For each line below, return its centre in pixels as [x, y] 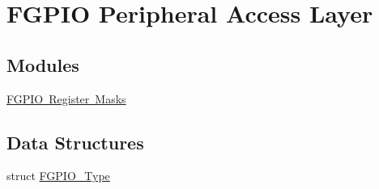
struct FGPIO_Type [58, 176]
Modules [43, 64]
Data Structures [75, 142]
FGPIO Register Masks [66, 98]
